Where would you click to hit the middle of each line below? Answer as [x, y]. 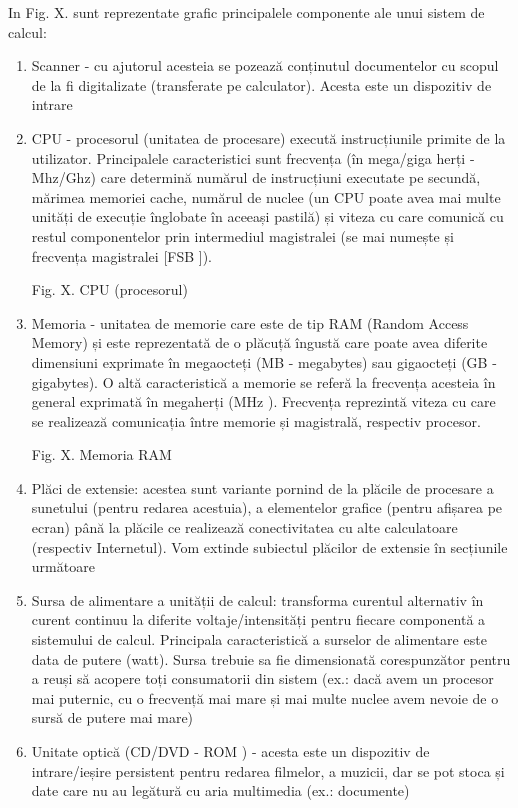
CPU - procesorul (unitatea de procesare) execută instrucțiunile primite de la [268, 137]
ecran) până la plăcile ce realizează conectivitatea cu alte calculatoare [244, 527]
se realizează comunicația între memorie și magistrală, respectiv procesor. [256, 420]
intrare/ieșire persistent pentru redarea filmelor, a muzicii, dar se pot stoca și [268, 770]
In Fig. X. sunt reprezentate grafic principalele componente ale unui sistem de [246, 12]
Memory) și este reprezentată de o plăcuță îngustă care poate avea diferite [259, 342]
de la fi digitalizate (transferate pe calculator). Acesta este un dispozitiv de [261, 84]
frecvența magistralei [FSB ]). [122, 255]
